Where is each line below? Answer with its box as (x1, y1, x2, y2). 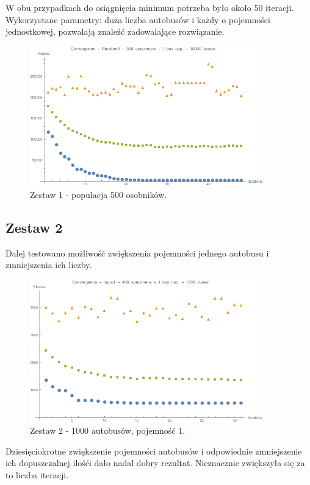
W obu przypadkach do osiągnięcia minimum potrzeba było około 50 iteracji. (5, 1, 294, 13)
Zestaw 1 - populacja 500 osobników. (30, 188, 167, 200)
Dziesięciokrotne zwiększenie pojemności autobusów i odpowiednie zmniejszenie (5, 444, 302, 457)
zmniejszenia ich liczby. (5, 258, 92, 271)
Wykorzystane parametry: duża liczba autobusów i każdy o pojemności (5, 13, 270, 26)
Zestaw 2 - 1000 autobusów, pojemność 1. (30, 424, 186, 437)
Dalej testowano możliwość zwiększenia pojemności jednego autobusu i (5, 246, 269, 259)
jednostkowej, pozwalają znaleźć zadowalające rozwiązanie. (5, 25, 225, 38)
